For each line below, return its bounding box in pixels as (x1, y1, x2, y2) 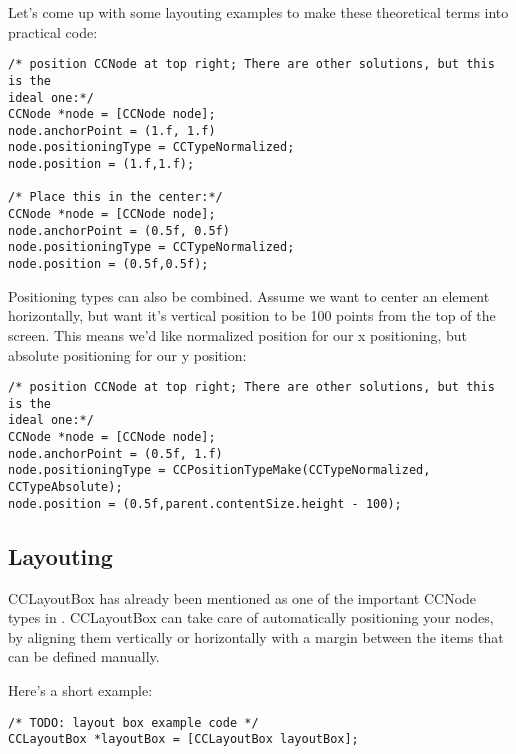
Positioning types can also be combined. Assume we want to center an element (8, 285, 490, 306)
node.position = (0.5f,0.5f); (8, 257, 209, 272)
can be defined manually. (8, 646, 160, 667)
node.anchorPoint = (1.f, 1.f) (8, 123, 216, 138)
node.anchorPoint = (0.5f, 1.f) (8, 446, 223, 461)
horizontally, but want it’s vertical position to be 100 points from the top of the (8, 305, 496, 326)
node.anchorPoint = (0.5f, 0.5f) (8, 223, 230, 238)
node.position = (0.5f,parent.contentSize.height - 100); (8, 496, 402, 511)
